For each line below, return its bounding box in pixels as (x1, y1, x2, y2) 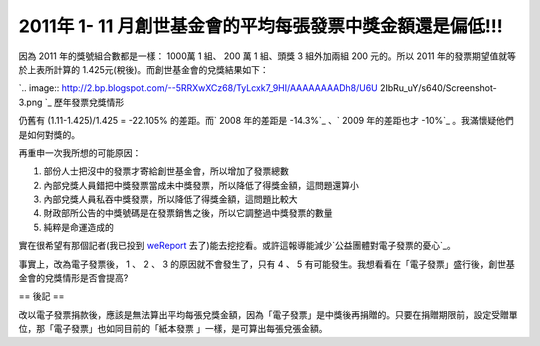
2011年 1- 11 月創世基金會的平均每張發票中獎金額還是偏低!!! (18, 15, 504, 37)
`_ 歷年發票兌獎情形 (44, 96, 125, 108)
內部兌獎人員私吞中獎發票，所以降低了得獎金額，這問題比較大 (43, 193, 298, 205)
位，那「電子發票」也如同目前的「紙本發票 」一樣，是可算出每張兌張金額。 (18, 323, 328, 335)
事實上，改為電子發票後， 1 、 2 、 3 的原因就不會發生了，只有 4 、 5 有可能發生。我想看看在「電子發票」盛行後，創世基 (18, 258, 515, 270)
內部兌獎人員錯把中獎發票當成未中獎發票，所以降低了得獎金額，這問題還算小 (43, 179, 359, 191)
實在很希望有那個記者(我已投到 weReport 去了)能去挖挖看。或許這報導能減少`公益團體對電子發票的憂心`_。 (18, 240, 456, 252)
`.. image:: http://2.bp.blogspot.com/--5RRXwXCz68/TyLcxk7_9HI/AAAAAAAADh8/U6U (18, 82, 379, 94)
